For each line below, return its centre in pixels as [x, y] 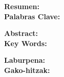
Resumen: [22, 6]
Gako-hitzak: [27, 70]
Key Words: [26, 43]
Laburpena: [25, 60]
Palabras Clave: [32, 16]
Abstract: [21, 33]
